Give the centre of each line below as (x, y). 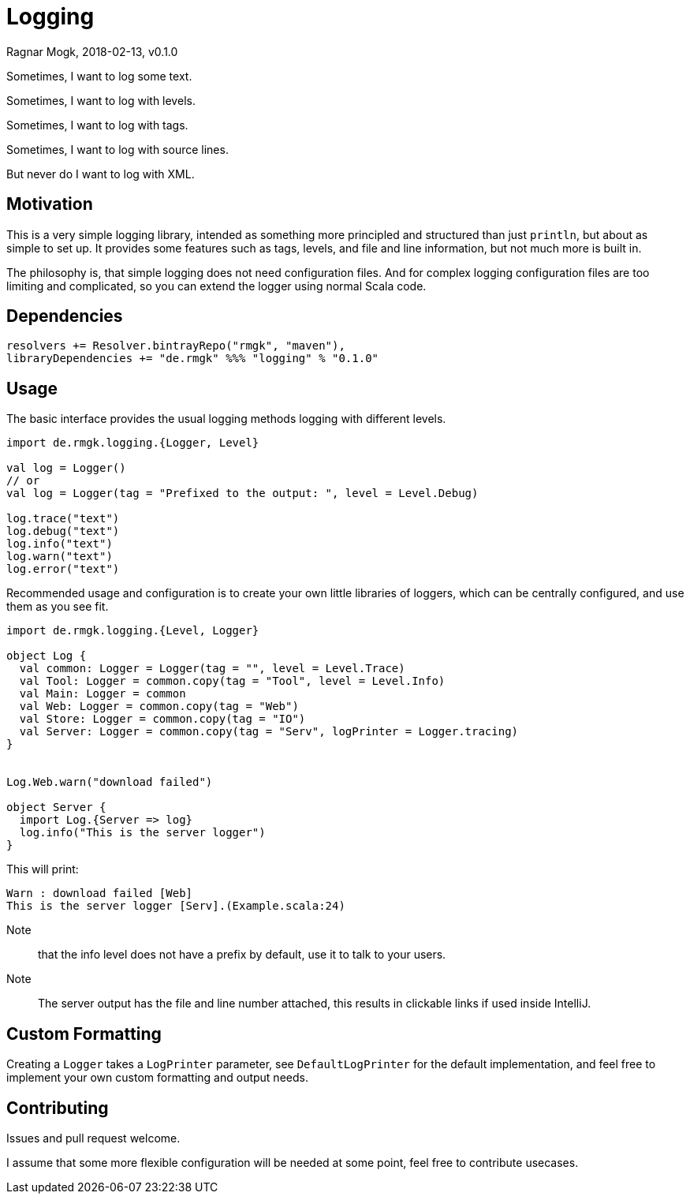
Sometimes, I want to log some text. (99, 76)
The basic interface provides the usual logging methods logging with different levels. (226, 419)
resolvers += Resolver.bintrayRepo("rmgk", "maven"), (176, 346)
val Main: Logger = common (103, 694)
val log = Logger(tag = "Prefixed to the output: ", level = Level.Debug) (242, 493)
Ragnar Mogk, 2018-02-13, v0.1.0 (92, 51)
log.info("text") (60, 544)
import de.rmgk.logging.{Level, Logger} (133, 631)
